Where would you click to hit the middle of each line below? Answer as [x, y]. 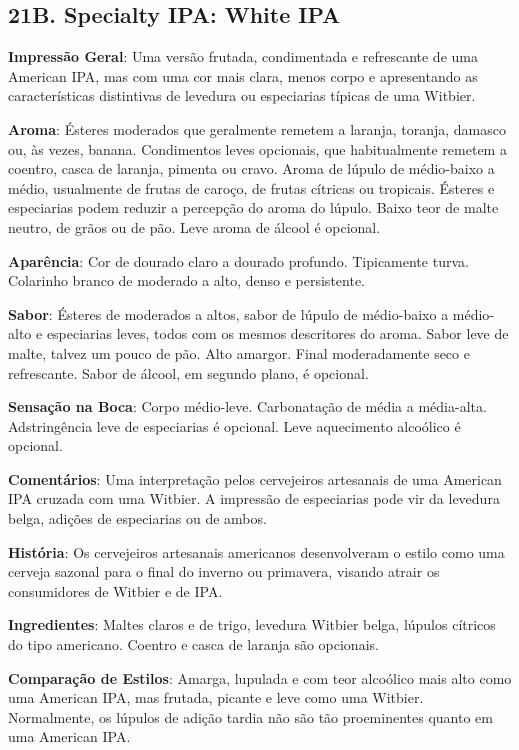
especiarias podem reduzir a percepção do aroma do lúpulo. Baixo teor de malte [253, 207]
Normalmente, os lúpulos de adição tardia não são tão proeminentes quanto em [250, 716]
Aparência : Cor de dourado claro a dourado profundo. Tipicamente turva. [238, 260]
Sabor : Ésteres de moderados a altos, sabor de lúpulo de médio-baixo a [228, 313]
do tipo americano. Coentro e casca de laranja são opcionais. [193, 644]
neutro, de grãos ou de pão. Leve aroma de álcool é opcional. [194, 226]
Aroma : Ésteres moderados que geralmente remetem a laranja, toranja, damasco [257, 128]
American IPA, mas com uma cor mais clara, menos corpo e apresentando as [243, 75]
